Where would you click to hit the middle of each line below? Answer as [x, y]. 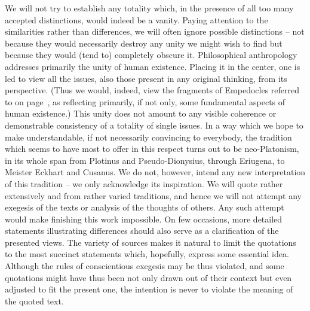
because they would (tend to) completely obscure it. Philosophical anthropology [151, 55]
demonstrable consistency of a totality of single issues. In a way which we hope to [154, 125]
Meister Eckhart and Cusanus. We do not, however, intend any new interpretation [155, 172]
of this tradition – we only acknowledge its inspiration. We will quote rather [144, 183]
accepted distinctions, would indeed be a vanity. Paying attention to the [136, 19]
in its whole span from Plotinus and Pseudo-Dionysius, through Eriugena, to [145, 160]
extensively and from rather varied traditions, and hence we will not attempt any [153, 195]
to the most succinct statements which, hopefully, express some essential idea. [147, 254]
